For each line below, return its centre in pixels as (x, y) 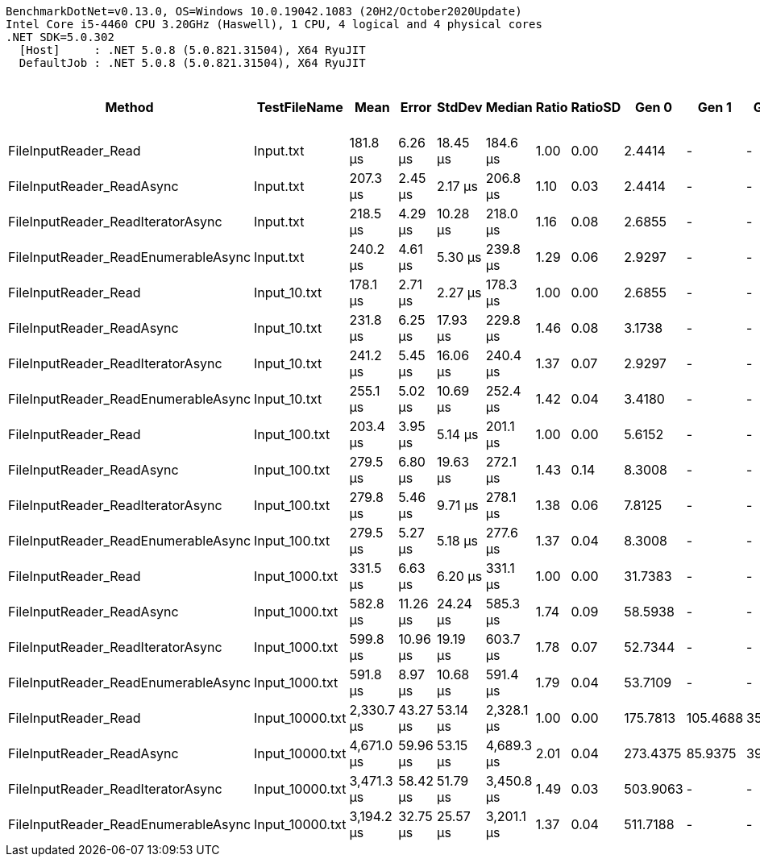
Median (509, 107)
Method (129, 107)
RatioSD (596, 107)
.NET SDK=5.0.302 (60, 37)
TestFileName (300, 107)
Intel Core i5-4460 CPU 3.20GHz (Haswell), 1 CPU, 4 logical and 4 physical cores (274, 24)
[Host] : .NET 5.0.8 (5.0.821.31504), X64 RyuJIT (192, 50)
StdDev (460, 107)
